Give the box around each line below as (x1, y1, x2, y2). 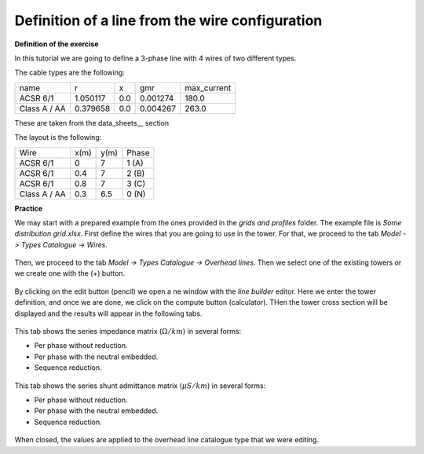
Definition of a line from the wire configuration (14, 12, 323, 29)
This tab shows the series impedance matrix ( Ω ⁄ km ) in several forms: (14, 327, 242, 336)
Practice (14, 203, 43, 213)
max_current (185, 82, 232, 93)
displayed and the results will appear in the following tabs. (14, 309, 203, 318)
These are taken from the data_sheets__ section (14, 118, 170, 127)
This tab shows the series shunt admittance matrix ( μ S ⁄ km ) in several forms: (14, 381, 266, 390)
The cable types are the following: (14, 68, 126, 78)
